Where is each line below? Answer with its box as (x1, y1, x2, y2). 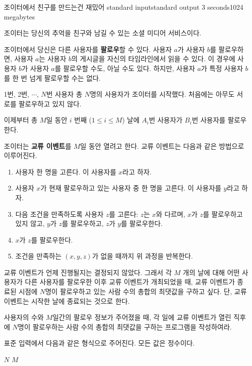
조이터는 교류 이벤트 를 (4, 140, 71, 151)
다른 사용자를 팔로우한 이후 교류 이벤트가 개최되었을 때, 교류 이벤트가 (25, 277, 235, 287)
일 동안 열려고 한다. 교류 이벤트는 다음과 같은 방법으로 (80, 140, 244, 151)
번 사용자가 (149, 115, 183, 125)
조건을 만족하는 (15, 251, 62, 261)
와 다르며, (156, 209, 185, 219)
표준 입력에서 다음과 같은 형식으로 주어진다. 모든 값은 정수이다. (4, 338, 195, 348)
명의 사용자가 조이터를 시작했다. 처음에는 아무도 (90, 89, 235, 99)
